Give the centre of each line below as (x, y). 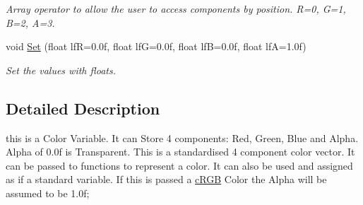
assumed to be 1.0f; (48, 193)
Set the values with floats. (61, 70)
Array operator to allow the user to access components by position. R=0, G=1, (176, 8)
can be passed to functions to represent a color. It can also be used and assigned (179, 165)
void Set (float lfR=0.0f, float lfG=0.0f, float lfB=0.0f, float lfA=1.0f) (156, 46)
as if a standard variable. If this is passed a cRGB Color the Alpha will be (166, 179)
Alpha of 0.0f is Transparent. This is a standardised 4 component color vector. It (180, 152)
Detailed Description (83, 108)
